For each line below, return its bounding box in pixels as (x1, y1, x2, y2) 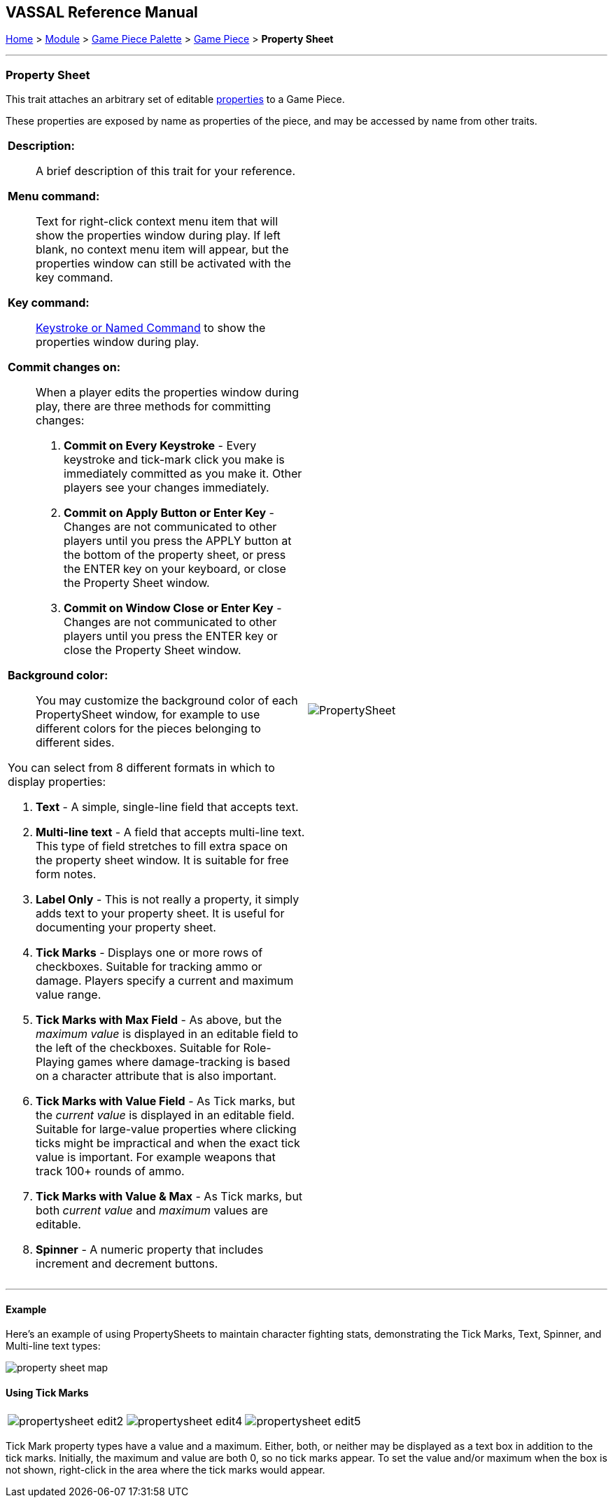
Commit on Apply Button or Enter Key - (64, 506, 274, 520)
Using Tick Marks (6, 1387, 89, 1399)
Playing (36, 1055, 74, 1069)
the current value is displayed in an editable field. (36, 1108, 295, 1123)
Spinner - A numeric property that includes (36, 1242, 264, 1257)
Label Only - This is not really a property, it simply (36, 892, 300, 907)
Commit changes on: (8, 360, 120, 375)
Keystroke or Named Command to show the (36, 321, 266, 335)
